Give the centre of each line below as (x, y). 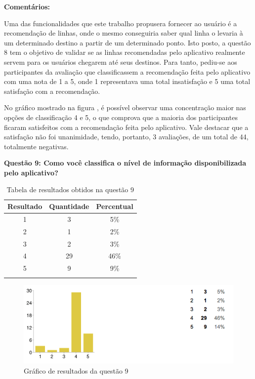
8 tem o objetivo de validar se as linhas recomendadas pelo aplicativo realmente (125, 52)
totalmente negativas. (36, 146)
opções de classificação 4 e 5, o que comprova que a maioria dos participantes (121, 117)
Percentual (115, 206)
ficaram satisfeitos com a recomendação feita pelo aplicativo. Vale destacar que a (126, 127)
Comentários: (27, 6)
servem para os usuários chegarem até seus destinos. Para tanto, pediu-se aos (121, 62)
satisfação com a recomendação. (52, 91)
